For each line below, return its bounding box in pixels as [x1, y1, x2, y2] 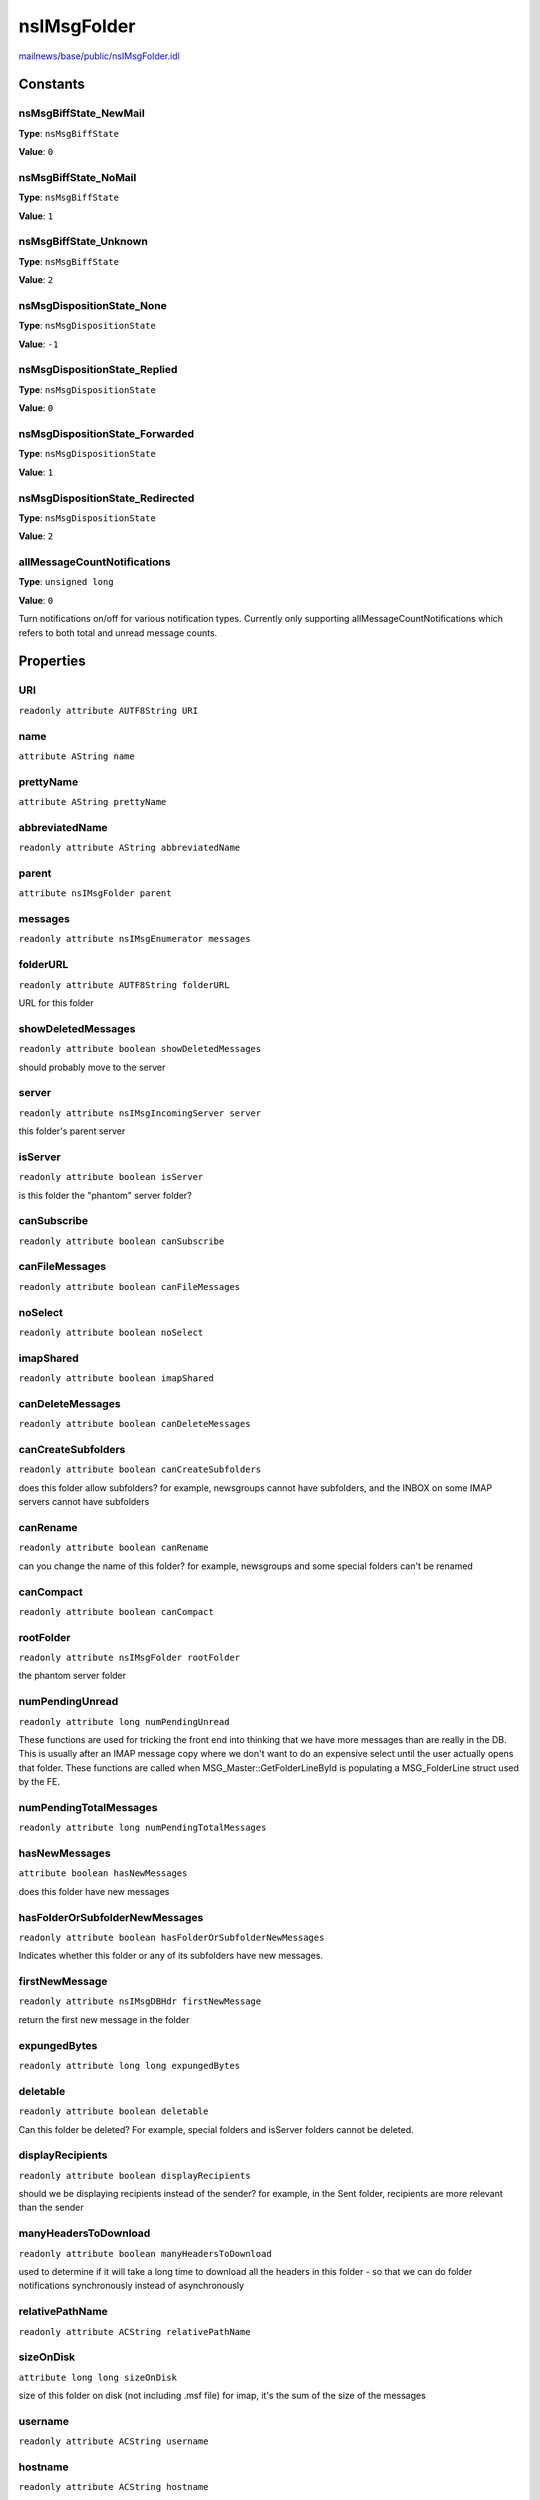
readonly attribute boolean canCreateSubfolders [18, 1464, 262, 1475]
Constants [18, 76, 85, 93]
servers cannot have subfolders [18, 1496, 150, 1508]
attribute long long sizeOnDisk [18, 2371, 177, 2383]
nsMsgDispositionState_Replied [18, 363, 178, 377]
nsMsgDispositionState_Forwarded [18, 426, 195, 440]
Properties [18, 653, 86, 670]
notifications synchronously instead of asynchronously [18, 2280, 245, 2292]
